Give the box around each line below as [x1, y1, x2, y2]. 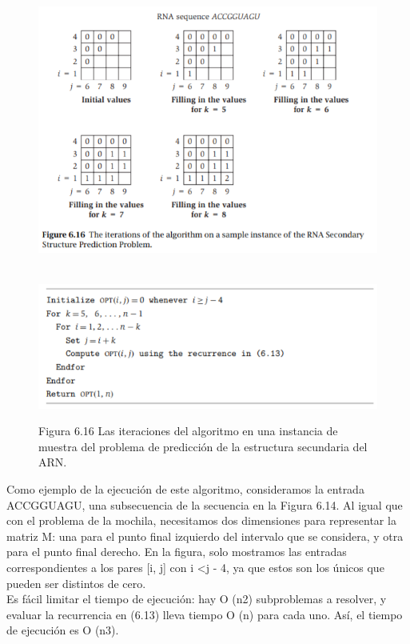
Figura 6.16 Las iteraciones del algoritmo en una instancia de [38, 422, 338, 439]
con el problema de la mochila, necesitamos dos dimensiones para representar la [6, 512, 396, 529]
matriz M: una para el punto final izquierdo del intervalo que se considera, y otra [6, 527, 404, 544]
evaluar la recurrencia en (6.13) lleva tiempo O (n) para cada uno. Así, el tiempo [6, 606, 403, 622]
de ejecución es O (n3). [6, 622, 119, 638]
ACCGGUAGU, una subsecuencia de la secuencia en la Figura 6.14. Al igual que [6, 496, 403, 513]
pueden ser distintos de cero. [6, 574, 146, 591]
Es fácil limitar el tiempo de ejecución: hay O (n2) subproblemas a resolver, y [6, 590, 387, 607]
